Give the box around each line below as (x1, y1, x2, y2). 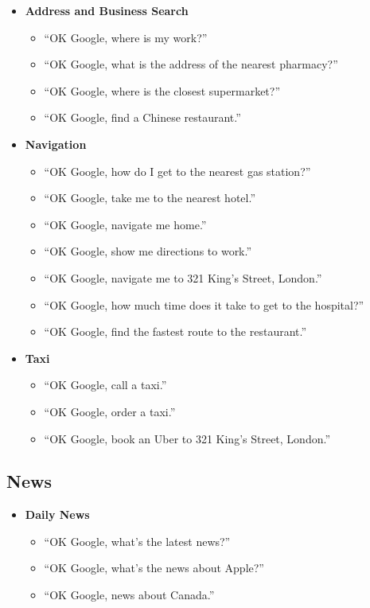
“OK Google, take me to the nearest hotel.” (44, 189, 255, 206)
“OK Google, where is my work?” (44, 29, 208, 45)
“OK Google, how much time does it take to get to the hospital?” (44, 296, 364, 313)
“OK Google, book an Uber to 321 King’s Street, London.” (44, 430, 331, 446)
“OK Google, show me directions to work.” (44, 243, 252, 259)
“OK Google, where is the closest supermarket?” (44, 82, 281, 99)
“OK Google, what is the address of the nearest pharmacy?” (44, 56, 338, 72)
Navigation (25, 135, 87, 152)
